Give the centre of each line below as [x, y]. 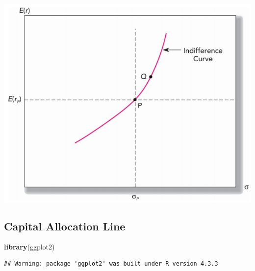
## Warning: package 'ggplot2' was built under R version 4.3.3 [111, 263]
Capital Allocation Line [65, 226]
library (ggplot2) [29, 246]
